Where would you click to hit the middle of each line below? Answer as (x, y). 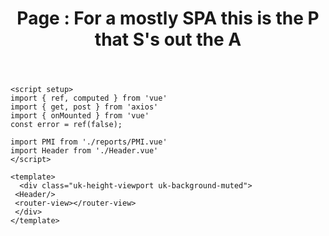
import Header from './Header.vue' (84, 151)
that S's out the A (168, 39)
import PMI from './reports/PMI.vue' (89, 142)
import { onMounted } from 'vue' (80, 116)
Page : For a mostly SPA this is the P (168, 18)
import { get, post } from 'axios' (84, 107)
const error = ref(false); (66, 125)
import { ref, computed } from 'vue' (89, 98)
